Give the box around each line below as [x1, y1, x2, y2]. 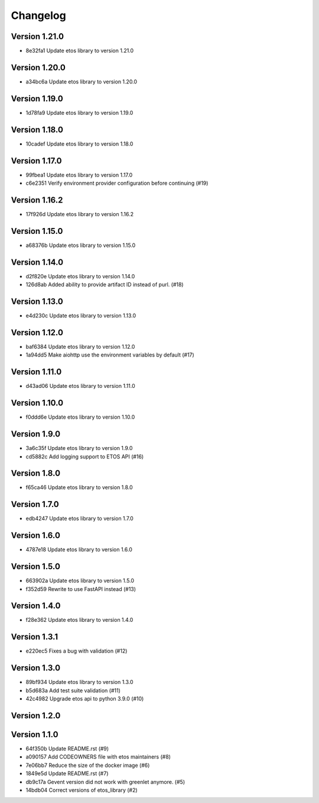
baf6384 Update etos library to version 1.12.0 [25, 343, 135, 350]
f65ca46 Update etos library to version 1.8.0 [25, 484, 133, 491]
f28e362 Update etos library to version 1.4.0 [25, 616, 134, 624]
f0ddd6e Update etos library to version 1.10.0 [25, 413, 135, 420]
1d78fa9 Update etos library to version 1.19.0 [25, 109, 134, 116]
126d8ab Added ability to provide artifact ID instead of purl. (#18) [25, 281, 184, 288]
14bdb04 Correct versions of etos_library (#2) [25, 786, 138, 794]
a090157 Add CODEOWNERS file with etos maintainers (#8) [25, 753, 171, 760]
